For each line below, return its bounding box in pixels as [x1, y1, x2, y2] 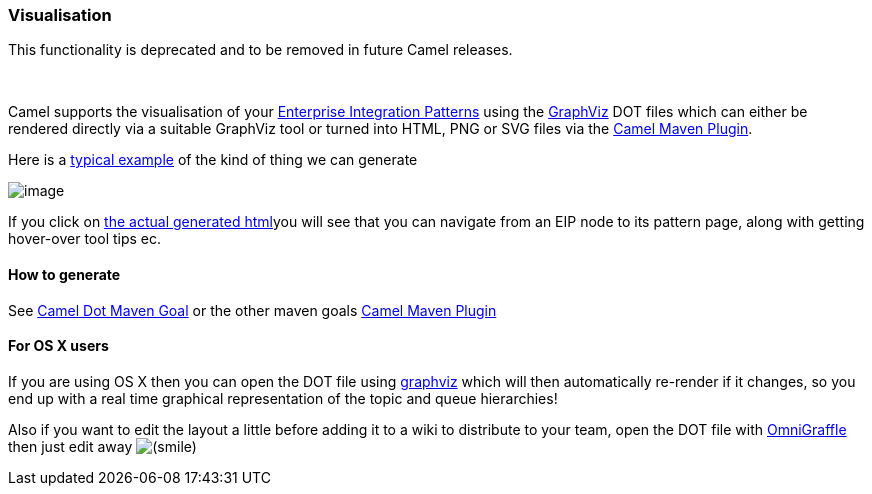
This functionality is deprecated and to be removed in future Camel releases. [8, 41, 513, 59]
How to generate [8, 265, 121, 283]
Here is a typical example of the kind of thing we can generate [8, 151, 418, 169]
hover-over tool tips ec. [8, 230, 162, 248]
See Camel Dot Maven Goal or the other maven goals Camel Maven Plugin [8, 301, 497, 319]
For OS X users [8, 337, 109, 355]
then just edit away [8, 437, 133, 455]
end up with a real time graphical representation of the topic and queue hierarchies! [8, 389, 558, 407]
